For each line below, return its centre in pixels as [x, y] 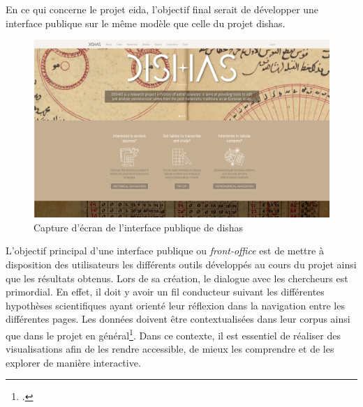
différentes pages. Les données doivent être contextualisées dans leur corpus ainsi [178, 319]
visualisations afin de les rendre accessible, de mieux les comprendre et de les [170, 349]
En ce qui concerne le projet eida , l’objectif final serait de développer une [162, 9]
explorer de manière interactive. [73, 362]
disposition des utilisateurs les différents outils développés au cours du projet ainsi [181, 264]
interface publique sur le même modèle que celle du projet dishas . [146, 23]
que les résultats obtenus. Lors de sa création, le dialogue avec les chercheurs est [177, 278]
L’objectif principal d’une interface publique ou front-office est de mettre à [165, 251]
